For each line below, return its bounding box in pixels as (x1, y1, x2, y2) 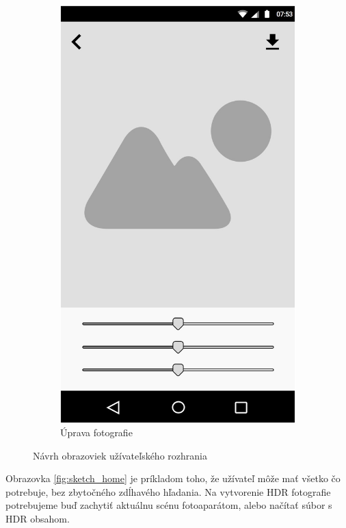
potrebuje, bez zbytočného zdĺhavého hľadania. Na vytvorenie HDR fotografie (5, 484, 331, 499)
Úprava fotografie (60, 425, 133, 440)
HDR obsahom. (5, 512, 70, 525)
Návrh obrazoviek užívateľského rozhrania (33, 448, 207, 462)
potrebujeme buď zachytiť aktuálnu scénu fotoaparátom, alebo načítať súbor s (5, 498, 332, 512)
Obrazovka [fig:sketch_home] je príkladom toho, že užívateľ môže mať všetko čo (5, 471, 341, 486)
